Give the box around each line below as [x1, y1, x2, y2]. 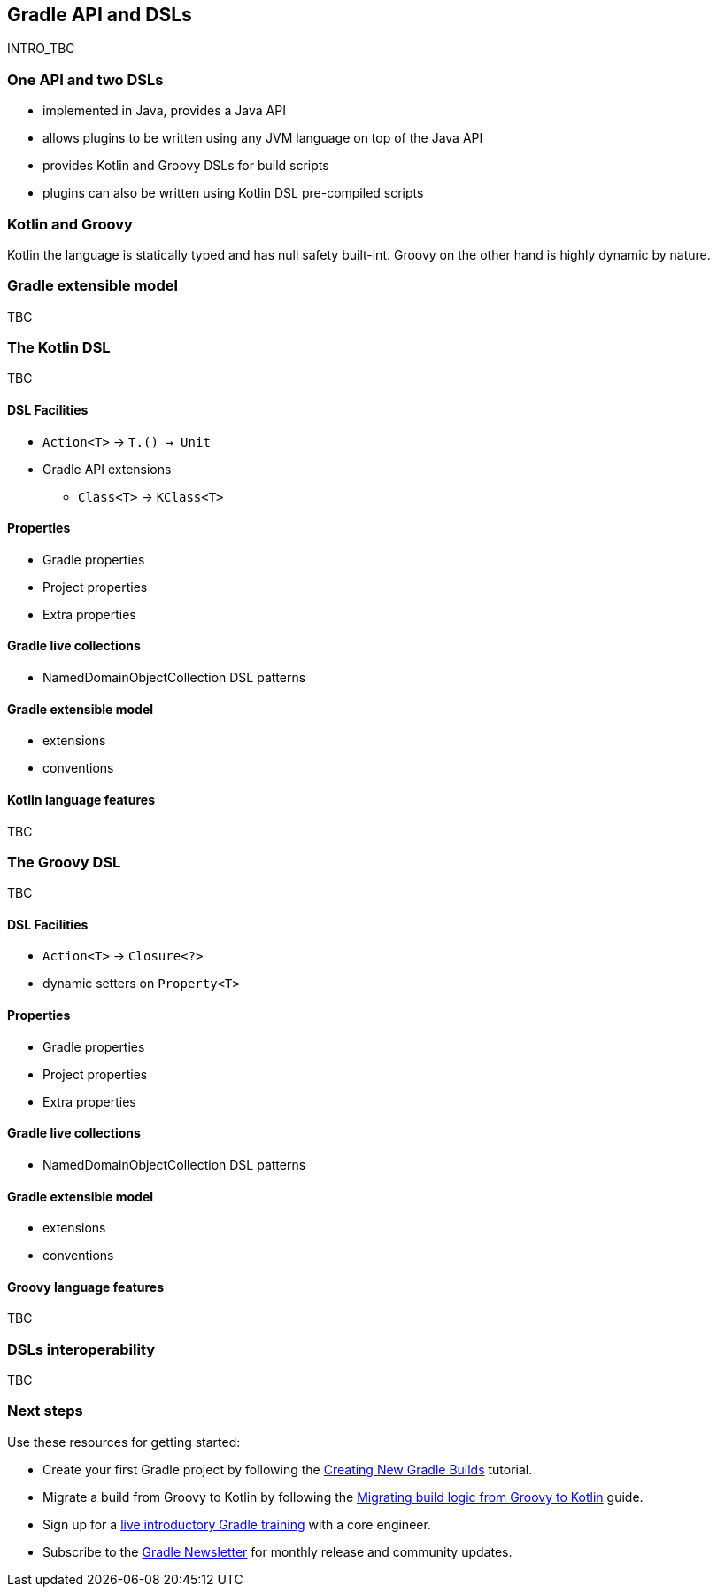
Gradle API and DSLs [7, 4, 192, 26]
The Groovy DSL [7, 852, 121, 871]
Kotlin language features [7, 791, 155, 807]
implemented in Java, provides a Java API [42, 103, 286, 119]
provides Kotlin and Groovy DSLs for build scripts [42, 158, 329, 174]
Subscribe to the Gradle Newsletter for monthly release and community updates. [42, 1543, 513, 1559]
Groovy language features [7, 1279, 165, 1295]
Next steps [7, 1402, 83, 1420]
